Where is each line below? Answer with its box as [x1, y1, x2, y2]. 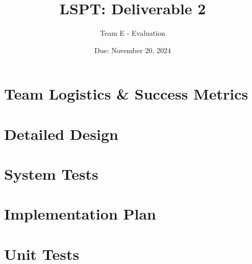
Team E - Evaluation [100, 28, 165, 38]
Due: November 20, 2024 [94, 44, 171, 55]
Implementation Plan [4, 203, 157, 224]
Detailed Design [4, 123, 118, 144]
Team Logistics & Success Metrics [4, 83, 248, 104]
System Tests [4, 163, 98, 184]
